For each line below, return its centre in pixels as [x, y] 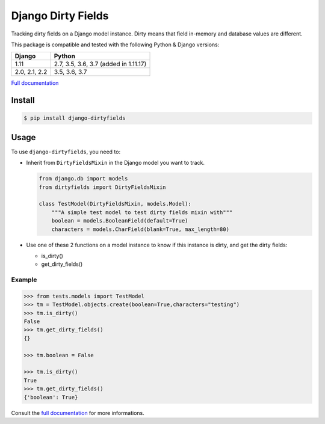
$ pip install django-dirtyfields [75, 118]
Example [24, 280]
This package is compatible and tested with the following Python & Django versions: [115, 45]
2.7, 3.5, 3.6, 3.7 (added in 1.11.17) [100, 64]
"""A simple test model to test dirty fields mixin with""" [142, 212]
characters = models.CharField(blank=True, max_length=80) [141, 229]
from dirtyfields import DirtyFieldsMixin [102, 187]
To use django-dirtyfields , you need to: [66, 152]
